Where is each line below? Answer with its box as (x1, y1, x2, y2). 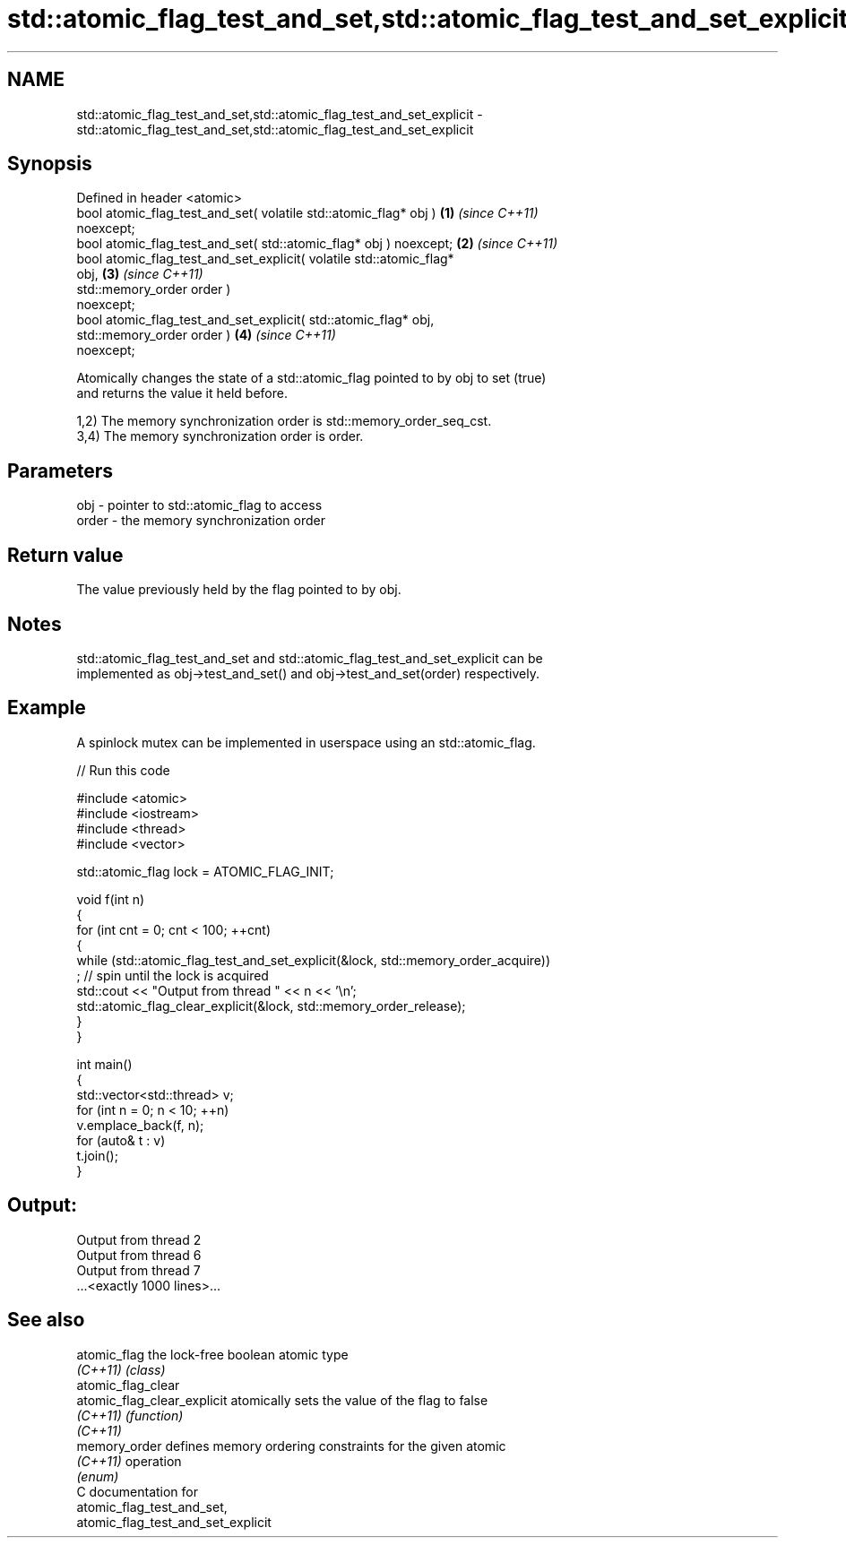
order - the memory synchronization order (76, 513, 325, 529)
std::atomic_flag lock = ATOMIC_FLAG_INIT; (76, 863, 334, 879)
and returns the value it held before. (76, 385, 288, 401)
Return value (7, 543, 124, 566)
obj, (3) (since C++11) (76, 266, 203, 282)
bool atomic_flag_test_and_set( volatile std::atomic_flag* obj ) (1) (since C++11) (76, 205, 539, 221)
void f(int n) (76, 891, 145, 907)
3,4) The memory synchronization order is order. (76, 428, 364, 445)
